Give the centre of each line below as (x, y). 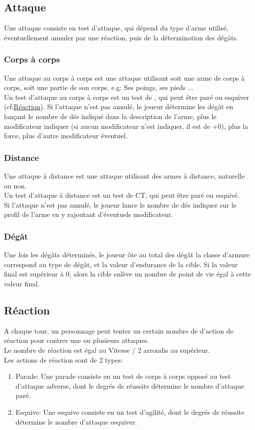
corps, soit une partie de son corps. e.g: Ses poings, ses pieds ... (99, 87)
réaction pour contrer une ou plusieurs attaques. (77, 340)
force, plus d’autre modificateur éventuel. (66, 136)
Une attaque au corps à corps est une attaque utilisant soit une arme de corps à (125, 77)
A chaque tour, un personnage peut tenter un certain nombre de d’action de (119, 330)
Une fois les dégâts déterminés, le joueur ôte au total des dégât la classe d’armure (127, 255)
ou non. (15, 185)
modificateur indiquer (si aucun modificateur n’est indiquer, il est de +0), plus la (126, 126)
